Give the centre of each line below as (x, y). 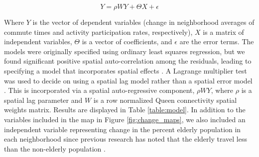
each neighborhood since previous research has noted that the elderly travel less (126, 139)
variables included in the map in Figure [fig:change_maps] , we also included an (125, 119)
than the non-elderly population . (55, 148)
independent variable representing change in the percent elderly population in (123, 129)
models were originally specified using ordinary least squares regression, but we (125, 51)
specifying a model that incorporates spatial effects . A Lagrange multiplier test (126, 70)
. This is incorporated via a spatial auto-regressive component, (99, 90)
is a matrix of (223, 32)
